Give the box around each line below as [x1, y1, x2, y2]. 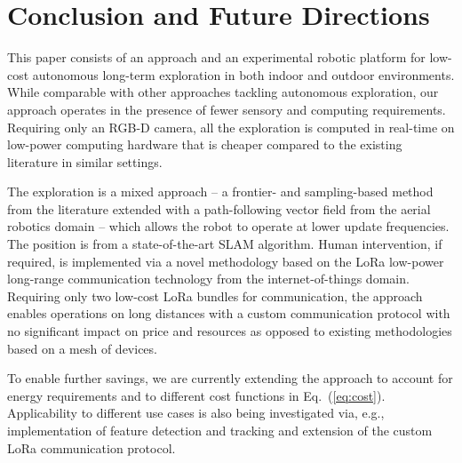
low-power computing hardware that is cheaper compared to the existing [7, 135, 402, 154]
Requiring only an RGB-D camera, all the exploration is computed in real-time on [7, 117, 455, 136]
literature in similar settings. [7, 152, 163, 171]
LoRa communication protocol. [7, 438, 176, 457]
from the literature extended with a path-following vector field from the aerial [7, 199, 431, 218]
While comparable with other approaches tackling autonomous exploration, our [7, 83, 439, 101]
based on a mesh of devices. [7, 339, 157, 357]
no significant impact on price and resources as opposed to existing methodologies [7, 322, 452, 340]
